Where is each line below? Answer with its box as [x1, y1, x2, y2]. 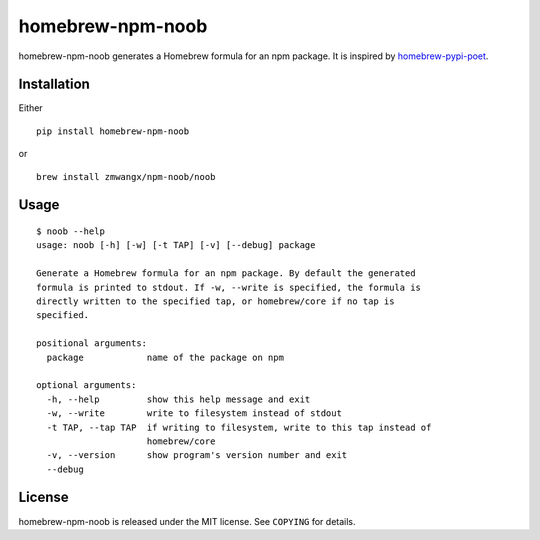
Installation [18, 76, 90, 93]
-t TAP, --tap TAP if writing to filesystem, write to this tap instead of [46, 421, 432, 433]
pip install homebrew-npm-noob [36, 125, 190, 137]
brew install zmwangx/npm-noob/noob [36, 171, 216, 182]
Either [18, 102, 44, 114]
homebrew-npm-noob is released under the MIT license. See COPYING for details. [18, 515, 356, 527]
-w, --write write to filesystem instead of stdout [46, 408, 342, 419]
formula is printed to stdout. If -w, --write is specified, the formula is [36, 281, 422, 293]
